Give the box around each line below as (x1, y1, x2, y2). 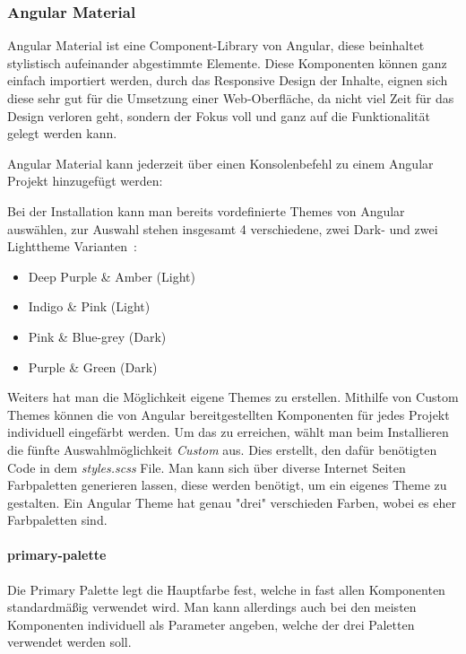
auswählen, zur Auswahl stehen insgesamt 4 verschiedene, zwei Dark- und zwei (7, 219, 438, 238)
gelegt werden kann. (7, 124, 117, 143)
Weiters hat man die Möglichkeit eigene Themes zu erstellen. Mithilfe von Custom (7, 388, 459, 406)
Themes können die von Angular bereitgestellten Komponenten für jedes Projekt (7, 405, 450, 423)
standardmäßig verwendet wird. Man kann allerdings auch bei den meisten (7, 597, 417, 616)
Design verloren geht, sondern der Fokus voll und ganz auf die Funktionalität (7, 106, 430, 125)
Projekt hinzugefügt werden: (7, 171, 163, 190)
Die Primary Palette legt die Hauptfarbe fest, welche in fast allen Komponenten (7, 580, 445, 598)
